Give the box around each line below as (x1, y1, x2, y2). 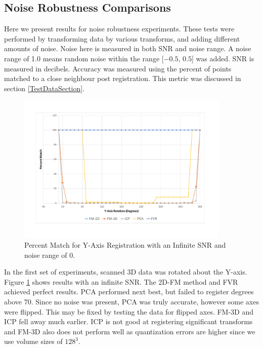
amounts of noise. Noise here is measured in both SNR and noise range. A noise (4, 43, 251, 54)
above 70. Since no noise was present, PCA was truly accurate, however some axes (4, 296, 259, 307)
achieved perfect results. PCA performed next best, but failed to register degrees (4, 286, 254, 297)
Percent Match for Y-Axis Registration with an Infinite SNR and (24, 240, 226, 250)
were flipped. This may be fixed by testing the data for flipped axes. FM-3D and (4, 306, 254, 317)
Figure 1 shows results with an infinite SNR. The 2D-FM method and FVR (4, 276, 238, 287)
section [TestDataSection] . (4, 83, 85, 93)
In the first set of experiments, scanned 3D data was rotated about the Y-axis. (4, 266, 247, 277)
